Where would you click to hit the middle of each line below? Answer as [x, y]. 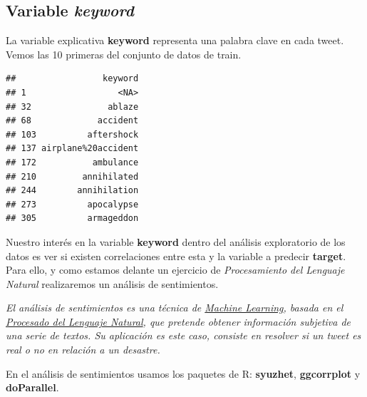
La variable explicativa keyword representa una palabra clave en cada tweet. [175, 40]
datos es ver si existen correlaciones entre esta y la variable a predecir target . [176, 256]
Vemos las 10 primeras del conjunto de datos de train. [124, 54]
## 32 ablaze [72, 107]
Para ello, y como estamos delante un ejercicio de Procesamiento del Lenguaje [175, 270]
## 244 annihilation [72, 191]
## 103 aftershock [72, 134]
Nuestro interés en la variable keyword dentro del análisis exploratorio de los [176, 241]
